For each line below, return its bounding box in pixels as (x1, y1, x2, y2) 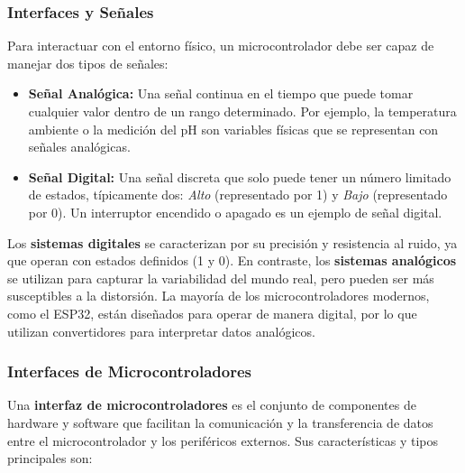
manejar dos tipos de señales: (7, 53, 169, 72)
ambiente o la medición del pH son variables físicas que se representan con (28, 119, 439, 138)
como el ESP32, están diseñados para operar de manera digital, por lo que (7, 303, 417, 322)
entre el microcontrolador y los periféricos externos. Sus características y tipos (7, 431, 439, 450)
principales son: (7, 449, 93, 468)
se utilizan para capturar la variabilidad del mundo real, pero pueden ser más (7, 268, 434, 287)
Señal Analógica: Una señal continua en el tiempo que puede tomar (28, 84, 414, 103)
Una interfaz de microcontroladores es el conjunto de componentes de (7, 395, 416, 414)
